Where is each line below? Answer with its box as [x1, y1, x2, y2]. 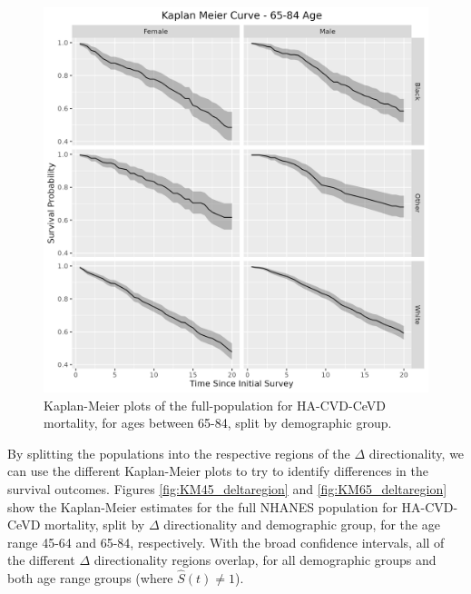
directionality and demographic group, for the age [163, 515, 440, 534]
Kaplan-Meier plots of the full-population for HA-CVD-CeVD [44, 395, 387, 414]
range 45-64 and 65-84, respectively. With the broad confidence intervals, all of [7, 532, 445, 551]
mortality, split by [44, 515, 145, 534]
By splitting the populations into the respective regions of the [7, 443, 350, 462]
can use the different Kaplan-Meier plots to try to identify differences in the [7, 461, 428, 480]
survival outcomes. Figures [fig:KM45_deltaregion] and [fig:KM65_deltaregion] [7, 479, 447, 498]
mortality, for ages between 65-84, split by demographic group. [44, 413, 392, 432]
